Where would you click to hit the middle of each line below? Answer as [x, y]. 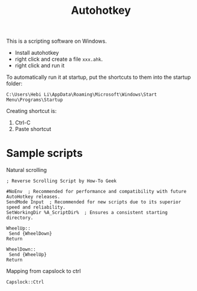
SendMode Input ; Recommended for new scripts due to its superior [94, 202]
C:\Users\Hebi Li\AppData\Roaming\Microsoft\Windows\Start [82, 95]
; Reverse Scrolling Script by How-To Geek [62, 181]
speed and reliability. [36, 207]
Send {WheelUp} [28, 255]
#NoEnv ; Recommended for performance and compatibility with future [96, 192]
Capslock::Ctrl [25, 282]
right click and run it [40, 66]
